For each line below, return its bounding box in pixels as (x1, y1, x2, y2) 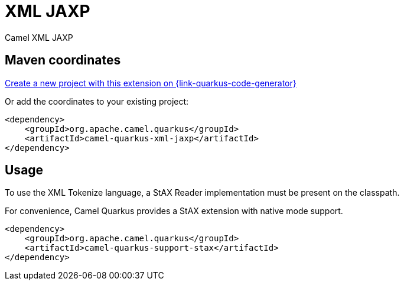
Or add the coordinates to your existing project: (5, 96, 189, 106)
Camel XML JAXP (5, 32, 73, 43)
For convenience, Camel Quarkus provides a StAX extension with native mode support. (5, 206, 343, 216)
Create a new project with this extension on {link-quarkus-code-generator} (5, 77, 297, 88)
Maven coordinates (5, 53, 121, 68)
